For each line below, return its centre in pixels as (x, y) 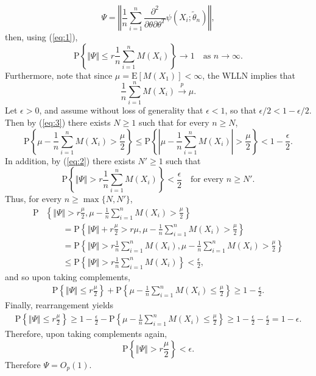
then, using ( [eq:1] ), (41, 37)
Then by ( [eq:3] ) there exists (58, 122)
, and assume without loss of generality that (121, 110)
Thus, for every (33, 199)
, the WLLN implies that (249, 75)
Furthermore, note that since (59, 75)
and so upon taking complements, (68, 276)
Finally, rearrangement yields (59, 305)
